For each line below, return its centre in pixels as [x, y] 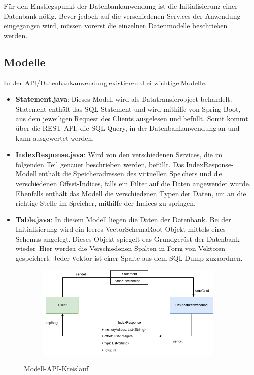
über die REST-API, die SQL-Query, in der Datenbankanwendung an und [127, 128]
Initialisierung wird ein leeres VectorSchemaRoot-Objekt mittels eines [121, 229]
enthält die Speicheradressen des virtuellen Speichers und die [130, 174]
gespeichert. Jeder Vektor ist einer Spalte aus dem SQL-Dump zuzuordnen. [129, 258]
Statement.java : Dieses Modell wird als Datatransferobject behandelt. [124, 99]
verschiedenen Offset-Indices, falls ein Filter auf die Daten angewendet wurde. [133, 183]
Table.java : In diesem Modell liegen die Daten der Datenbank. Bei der [123, 219]
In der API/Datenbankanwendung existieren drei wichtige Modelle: [105, 82]
